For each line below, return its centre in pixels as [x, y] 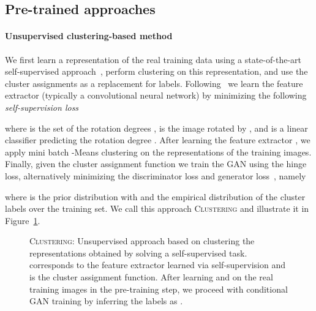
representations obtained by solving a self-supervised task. [138, 253]
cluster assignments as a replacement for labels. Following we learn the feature [154, 83]
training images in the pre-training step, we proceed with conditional [159, 289]
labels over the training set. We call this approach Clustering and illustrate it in [157, 208]
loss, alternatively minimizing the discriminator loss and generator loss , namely [156, 175]
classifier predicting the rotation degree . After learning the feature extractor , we [158, 140]
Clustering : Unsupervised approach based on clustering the [142, 241]
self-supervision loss [42, 107]
